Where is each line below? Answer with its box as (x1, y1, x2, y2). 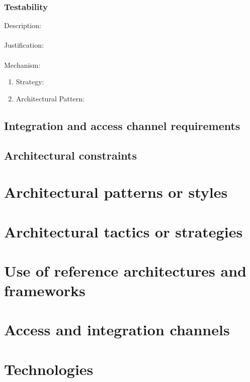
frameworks (4, 280, 86, 301)
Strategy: (16, 76, 44, 87)
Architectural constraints (4, 147, 137, 163)
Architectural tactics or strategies (4, 221, 243, 241)
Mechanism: (4, 59, 41, 70)
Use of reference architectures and (4, 260, 246, 281)
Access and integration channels (4, 319, 230, 340)
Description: (4, 20, 41, 31)
